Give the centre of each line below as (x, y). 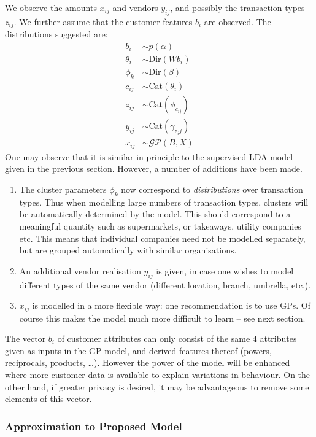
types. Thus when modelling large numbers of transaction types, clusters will (164, 202)
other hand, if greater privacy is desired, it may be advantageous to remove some (157, 386)
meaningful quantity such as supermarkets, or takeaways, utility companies (160, 226)
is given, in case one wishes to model (225, 270)
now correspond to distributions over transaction (212, 189)
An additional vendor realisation (80, 270)
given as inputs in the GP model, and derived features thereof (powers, (138, 350)
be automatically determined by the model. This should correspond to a (155, 214)
